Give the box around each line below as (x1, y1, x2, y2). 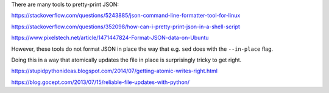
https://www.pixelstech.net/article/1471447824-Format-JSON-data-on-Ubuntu (11, 34, 210, 42)
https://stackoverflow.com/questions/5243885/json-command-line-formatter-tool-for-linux (11, 12, 241, 19)
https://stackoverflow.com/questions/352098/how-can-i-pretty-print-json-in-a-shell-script (11, 23, 241, 30)
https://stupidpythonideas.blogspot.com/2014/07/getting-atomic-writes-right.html (11, 67, 218, 75)
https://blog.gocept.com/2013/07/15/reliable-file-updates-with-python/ (11, 79, 190, 86)
